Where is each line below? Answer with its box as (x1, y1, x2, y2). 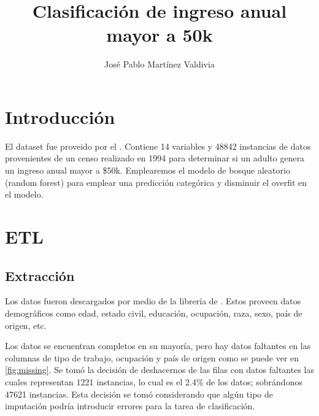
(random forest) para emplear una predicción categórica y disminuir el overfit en (5, 175, 307, 188)
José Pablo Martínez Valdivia (104, 58, 215, 71)
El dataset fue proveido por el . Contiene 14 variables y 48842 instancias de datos (5, 139, 311, 152)
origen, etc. (5, 318, 47, 331)
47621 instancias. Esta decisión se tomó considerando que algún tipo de (5, 387, 274, 400)
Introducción (5, 104, 115, 129)
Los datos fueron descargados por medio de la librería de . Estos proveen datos (5, 295, 301, 307)
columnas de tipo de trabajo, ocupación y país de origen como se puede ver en (5, 351, 299, 364)
